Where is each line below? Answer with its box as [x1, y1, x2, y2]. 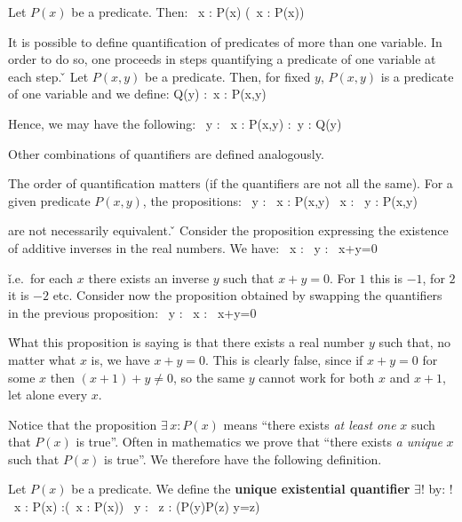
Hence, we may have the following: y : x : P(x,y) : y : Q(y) [8, 114, 342, 132]
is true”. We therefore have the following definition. [104, 449, 382, 468]
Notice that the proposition [8, 415, 157, 433]
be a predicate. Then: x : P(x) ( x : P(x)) [71, 3, 305, 20]
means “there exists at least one [223, 415, 396, 433]
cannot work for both [259, 368, 375, 386]
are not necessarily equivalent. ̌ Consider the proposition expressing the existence [8, 221, 449, 240]
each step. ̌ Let [8, 67, 89, 85]
